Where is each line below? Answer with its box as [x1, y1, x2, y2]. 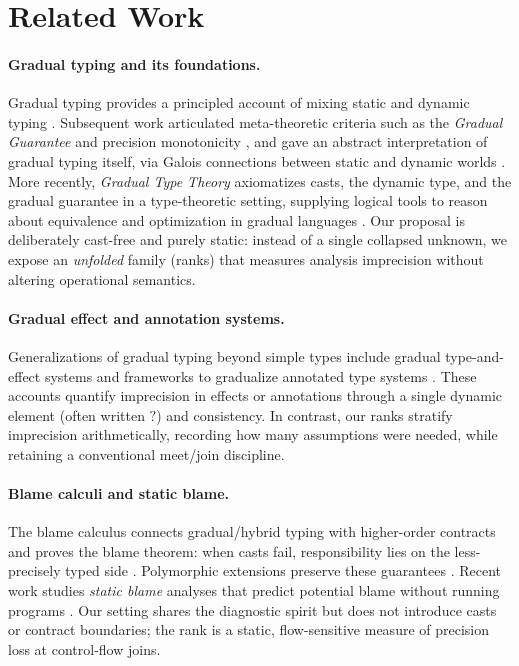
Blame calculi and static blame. [8, 483, 229, 504]
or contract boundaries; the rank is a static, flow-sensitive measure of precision [8, 619, 490, 640]
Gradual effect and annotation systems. [8, 307, 285, 328]
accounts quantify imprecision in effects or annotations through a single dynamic [8, 385, 503, 406]
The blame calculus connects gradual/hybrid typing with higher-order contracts [8, 521, 496, 542]
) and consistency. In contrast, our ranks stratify [156, 404, 453, 425]
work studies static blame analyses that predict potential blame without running [8, 580, 500, 601]
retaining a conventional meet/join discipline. [8, 443, 285, 464]
